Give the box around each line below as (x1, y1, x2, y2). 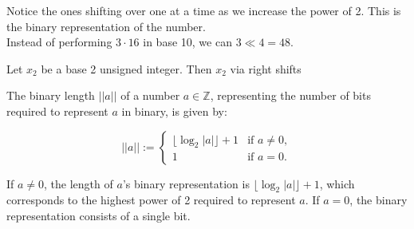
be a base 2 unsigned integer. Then (41, 60, 212, 77)
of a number (120, 87, 180, 104)
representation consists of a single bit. (6, 207, 191, 223)
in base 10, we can (143, 34, 232, 50)
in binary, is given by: (121, 102, 227, 119)
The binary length (6, 87, 95, 104)
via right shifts (230, 60, 302, 77)
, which (319, 175, 355, 191)
